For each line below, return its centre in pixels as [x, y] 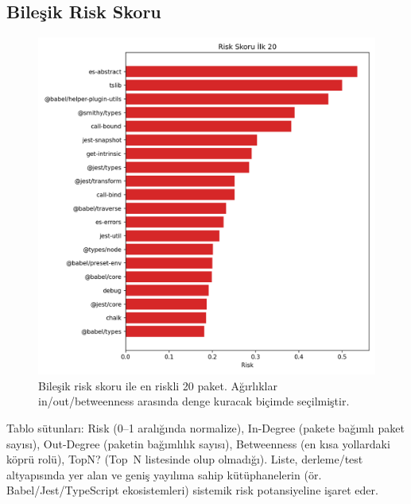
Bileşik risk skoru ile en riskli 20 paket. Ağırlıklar [158, 385]
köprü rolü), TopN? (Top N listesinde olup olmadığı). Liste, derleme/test [185, 459]
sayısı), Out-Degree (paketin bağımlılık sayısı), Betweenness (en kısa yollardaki [198, 443]
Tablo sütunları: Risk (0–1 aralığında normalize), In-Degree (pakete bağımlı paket [205, 427]
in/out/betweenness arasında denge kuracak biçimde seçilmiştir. [194, 401]
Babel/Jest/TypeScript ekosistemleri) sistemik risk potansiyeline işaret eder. [192, 490]
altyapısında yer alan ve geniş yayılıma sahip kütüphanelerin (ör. [164, 474]
